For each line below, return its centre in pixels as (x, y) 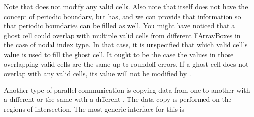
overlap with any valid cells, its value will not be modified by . (98, 73)
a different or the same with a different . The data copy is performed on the (118, 99)
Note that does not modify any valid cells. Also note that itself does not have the (126, 6)
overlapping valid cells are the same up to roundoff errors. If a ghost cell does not (126, 64)
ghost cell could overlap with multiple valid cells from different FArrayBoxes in (122, 35)
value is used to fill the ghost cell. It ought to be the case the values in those (119, 54)
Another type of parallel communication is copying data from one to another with (127, 89)
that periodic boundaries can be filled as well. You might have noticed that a (120, 26)
